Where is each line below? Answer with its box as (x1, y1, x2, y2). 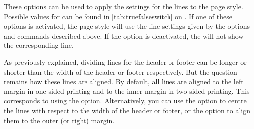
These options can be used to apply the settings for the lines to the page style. (4, 1, 243, 11)
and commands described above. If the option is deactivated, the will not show (4, 30, 244, 41)
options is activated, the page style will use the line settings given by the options (4, 21, 250, 31)
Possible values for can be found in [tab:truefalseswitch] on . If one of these (4, 11, 232, 21)
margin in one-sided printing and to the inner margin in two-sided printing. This (4, 86, 250, 96)
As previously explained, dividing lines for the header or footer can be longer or (4, 56, 247, 67)
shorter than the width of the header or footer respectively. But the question (4, 66, 237, 77)
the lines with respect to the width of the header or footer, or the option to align (4, 105, 251, 115)
